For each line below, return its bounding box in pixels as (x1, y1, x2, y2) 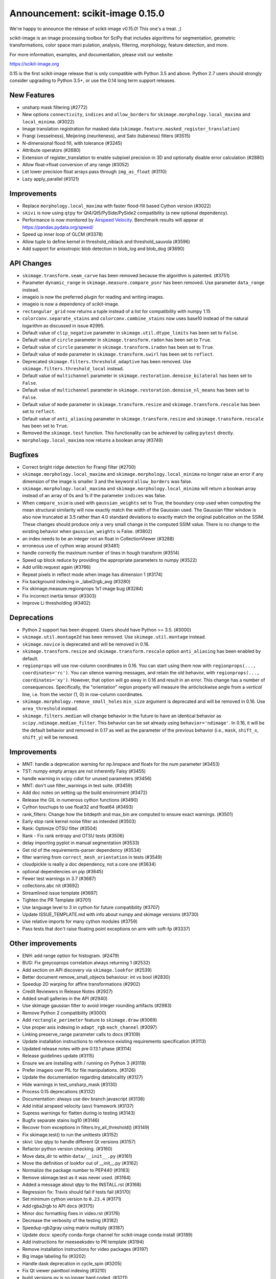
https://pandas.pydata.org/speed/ (22, 224, 94, 230)
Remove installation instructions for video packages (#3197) (22, 1246, 148, 1252)
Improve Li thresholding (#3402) (22, 600, 91, 606)
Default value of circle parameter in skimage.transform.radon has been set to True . (22, 337, 212, 343)
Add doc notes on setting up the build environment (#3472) (22, 789, 148, 796)
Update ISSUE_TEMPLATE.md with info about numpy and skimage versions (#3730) (22, 911, 199, 918)
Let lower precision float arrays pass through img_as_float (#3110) (22, 169, 167, 175)
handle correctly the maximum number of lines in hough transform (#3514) (22, 550, 180, 556)
